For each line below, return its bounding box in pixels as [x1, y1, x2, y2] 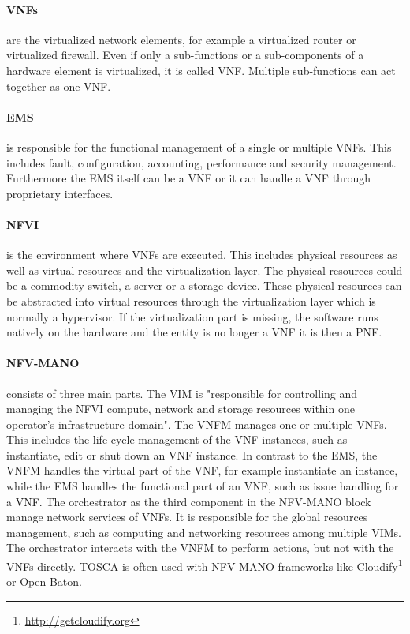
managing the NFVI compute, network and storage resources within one [6, 400, 355, 417]
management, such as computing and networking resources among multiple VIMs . [6, 523, 402, 540]
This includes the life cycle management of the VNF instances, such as [6, 431, 348, 448]
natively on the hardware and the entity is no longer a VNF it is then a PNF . [6, 324, 382, 340]
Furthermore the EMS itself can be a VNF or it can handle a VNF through [6, 170, 371, 186]
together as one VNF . [6, 77, 111, 94]
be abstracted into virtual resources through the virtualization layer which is [6, 292, 376, 309]
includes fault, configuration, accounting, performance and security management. [6, 154, 397, 171]
